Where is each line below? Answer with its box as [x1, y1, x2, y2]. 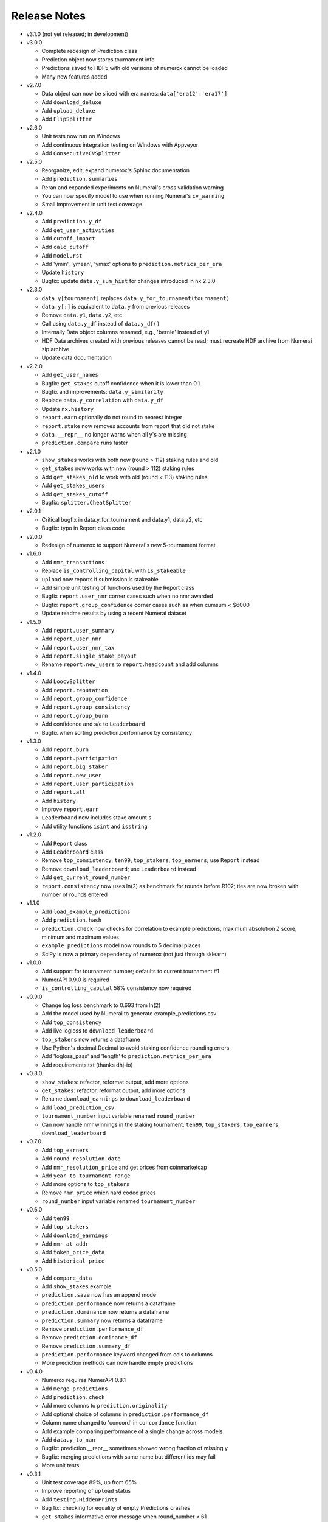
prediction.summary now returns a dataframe [41, 1317, 163, 1324]
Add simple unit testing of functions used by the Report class [41, 584, 194, 591]
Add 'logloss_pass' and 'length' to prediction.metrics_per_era [41, 1053, 212, 1060]
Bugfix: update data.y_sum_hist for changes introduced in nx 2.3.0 [41, 277, 216, 284]
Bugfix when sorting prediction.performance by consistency [41, 729, 193, 736]
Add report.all [41, 788, 86, 796]
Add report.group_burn [41, 712, 109, 719]
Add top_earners [41, 1146, 89, 1154]
